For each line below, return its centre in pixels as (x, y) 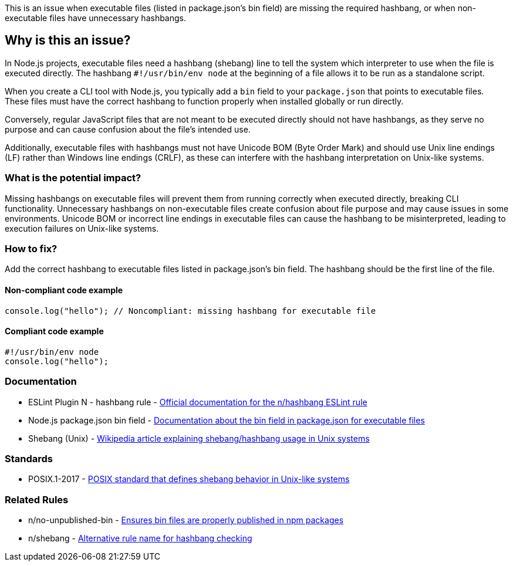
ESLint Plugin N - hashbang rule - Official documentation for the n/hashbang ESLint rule (198, 402)
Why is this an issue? (68, 40)
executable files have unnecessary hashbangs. (96, 18)
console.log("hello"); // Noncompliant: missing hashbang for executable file (190, 311)
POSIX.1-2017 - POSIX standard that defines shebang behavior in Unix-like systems (189, 479)
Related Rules (37, 499)
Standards (29, 458)
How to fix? (31, 248)
